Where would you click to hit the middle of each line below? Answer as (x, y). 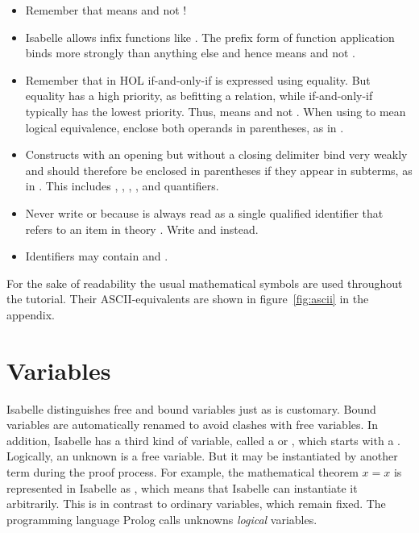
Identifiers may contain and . (97, 256)
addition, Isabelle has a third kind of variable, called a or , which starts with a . (203, 440)
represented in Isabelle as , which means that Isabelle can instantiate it (182, 487)
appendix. (31, 314)
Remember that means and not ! (106, 10)
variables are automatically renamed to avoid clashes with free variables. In (192, 425)
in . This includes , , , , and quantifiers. (122, 186)
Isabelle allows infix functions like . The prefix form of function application (210, 37)
